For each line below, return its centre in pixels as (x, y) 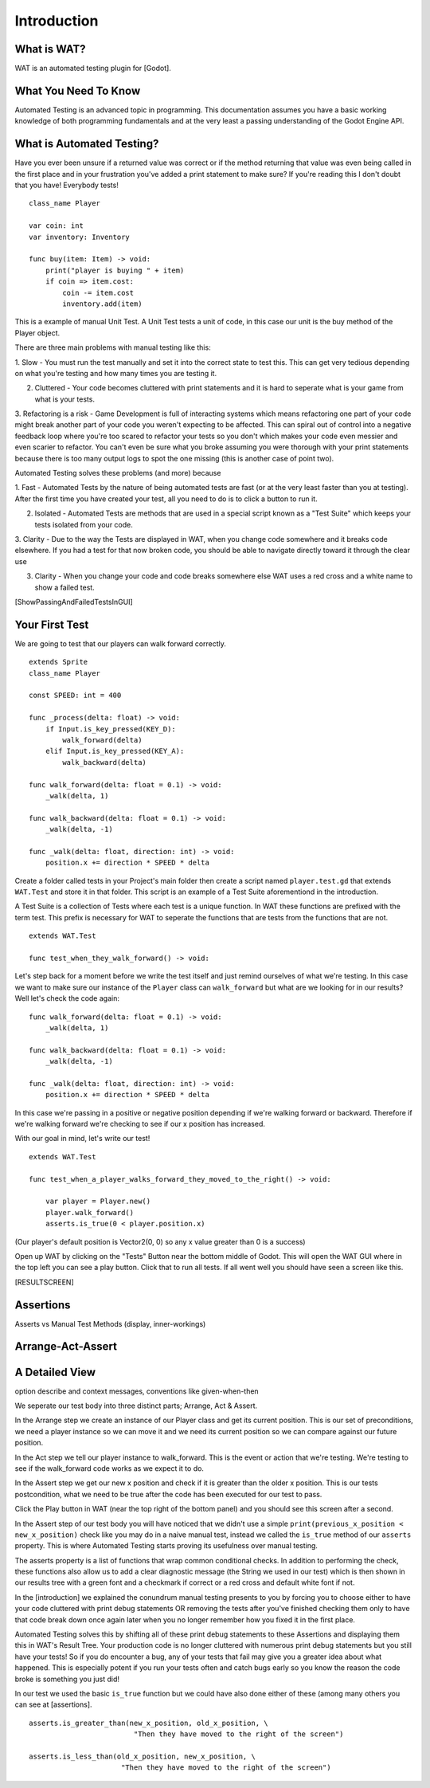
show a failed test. (64, 587)
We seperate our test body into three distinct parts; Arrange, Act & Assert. (136, 1406)
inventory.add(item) (102, 304)
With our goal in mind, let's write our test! (82, 1139)
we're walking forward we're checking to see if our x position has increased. (140, 1124)
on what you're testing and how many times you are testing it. (116, 373)
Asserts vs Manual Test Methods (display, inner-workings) (110, 1323)
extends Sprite (59, 662)
